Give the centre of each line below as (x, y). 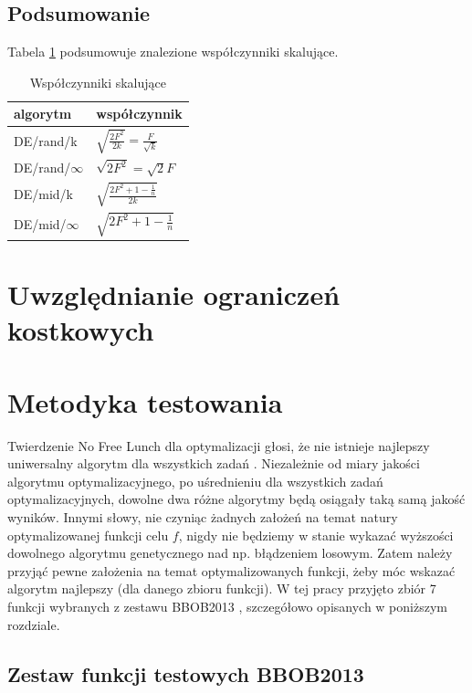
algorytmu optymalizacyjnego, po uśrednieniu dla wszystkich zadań (195, 481)
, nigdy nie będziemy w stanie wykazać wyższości (316, 535)
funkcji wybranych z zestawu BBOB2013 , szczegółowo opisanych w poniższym (227, 607)
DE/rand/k (46, 141)
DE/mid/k (43, 194)
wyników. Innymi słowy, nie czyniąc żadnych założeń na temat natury (203, 517)
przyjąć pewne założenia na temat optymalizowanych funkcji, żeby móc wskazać (231, 570)
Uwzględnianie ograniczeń (174, 294)
